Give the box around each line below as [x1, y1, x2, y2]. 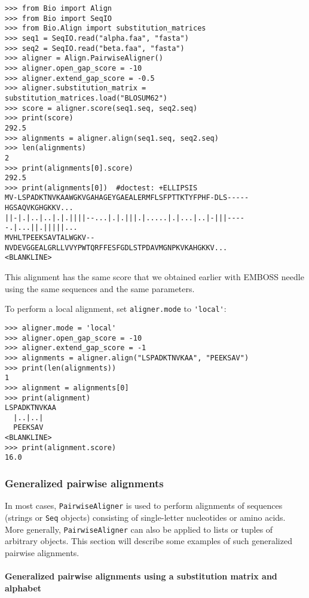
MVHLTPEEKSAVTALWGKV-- [5, 233, 95, 242]
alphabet [5, 581, 42, 594]
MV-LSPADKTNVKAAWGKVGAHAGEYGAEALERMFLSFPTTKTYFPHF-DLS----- [5, 193, 249, 202]
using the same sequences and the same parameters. [5, 282, 195, 295]
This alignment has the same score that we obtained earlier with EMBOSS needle [5, 271, 304, 283]
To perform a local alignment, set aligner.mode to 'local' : [5, 302, 227, 315]
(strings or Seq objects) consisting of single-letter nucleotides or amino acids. [5, 511, 286, 523]
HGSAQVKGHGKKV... [5, 204, 74, 213]
